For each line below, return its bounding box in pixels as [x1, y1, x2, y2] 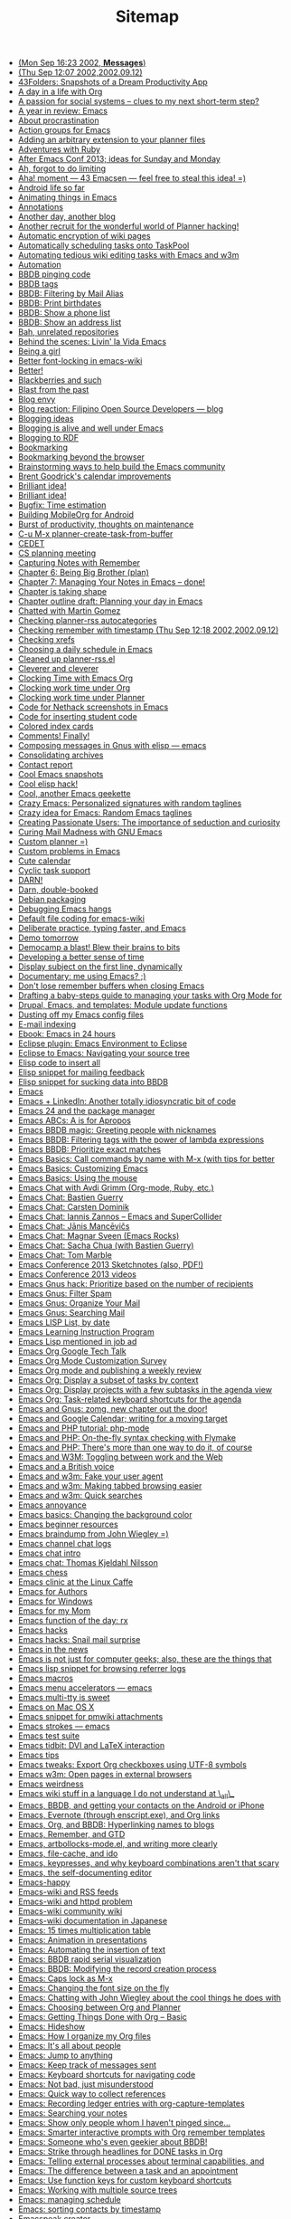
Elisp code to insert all [17, 1057, 101, 1069]
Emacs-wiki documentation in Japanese [17, 1915, 168, 1926]
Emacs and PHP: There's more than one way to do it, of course [17, 1442, 253, 1453]
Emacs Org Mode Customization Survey [17, 1356, 167, 1367]
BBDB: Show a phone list [17, 308, 111, 319]
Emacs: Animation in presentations [17, 1934, 147, 1945]
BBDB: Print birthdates [17, 298, 102, 309]
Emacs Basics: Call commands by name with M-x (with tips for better [17, 1154, 276, 1165]
